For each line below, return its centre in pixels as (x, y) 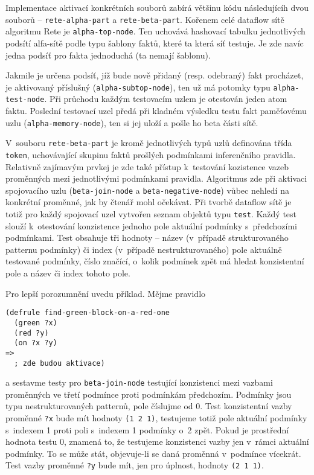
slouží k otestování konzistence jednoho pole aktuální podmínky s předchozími (151, 225)
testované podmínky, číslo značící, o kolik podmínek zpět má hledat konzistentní (155, 261)
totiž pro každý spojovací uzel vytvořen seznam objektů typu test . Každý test (151, 214)
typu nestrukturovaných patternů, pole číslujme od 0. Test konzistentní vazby (149, 406)
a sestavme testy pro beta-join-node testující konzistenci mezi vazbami (139, 382)
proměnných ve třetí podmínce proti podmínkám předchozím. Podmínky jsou (149, 394)
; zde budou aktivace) (59, 363)
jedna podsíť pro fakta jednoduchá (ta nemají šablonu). (108, 55)
